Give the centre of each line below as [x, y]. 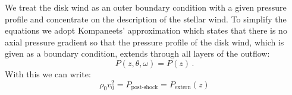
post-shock [145, 88]
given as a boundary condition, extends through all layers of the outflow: [137, 53]
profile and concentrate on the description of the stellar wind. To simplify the [146, 19]
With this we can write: [48, 73]
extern [183, 88]
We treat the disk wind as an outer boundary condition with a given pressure [146, 7]
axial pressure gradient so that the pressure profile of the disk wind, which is [145, 42]
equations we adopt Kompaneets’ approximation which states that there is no [146, 30]
